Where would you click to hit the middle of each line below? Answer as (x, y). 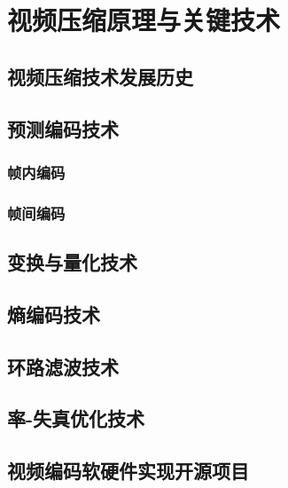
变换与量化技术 (72, 262)
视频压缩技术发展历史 (100, 76)
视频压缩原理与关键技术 (144, 20)
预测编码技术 (63, 128)
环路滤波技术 (63, 366)
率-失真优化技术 (76, 418)
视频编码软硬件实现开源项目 (128, 471)
